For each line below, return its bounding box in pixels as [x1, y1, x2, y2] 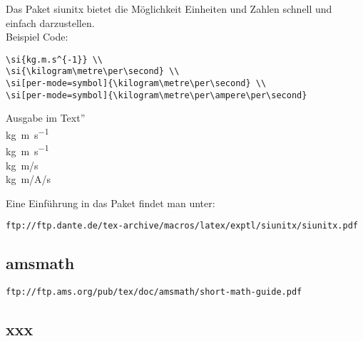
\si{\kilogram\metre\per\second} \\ [6, 66, 180, 77]
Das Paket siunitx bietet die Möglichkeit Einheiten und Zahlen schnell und [6, 1, 332, 16]
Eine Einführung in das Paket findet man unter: [6, 195, 215, 210]
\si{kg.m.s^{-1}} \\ [6, 54, 103, 65]
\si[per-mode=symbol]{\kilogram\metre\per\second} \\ [6, 78, 267, 89]
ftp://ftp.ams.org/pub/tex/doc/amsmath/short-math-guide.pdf [6, 287, 302, 298]
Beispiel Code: [6, 29, 68, 44]
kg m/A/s [6, 172, 51, 187]
